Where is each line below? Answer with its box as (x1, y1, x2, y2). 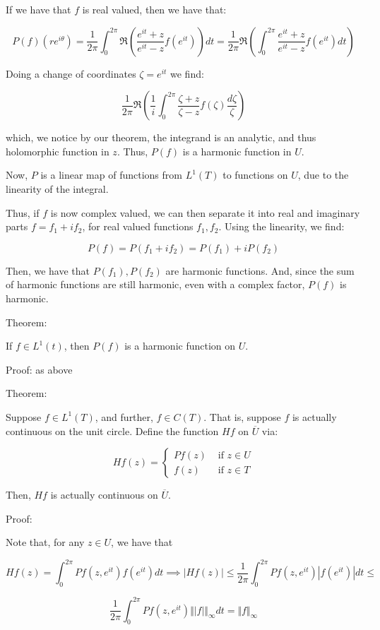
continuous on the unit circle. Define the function (6, 423, 219, 438)
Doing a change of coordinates (6, 66, 136, 81)
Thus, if (6, 205, 40, 220)
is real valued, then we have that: (82, 2, 227, 16)
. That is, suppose (203, 409, 281, 424)
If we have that (6, 2, 71, 16)
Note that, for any (6, 535, 85, 549)
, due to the (297, 167, 349, 182)
